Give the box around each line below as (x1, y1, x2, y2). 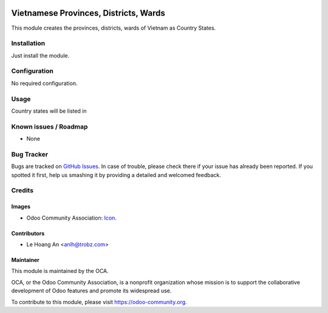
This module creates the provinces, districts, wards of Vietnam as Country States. (11, 24, 216, 32)
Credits (11, 186, 33, 195)
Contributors (11, 229, 45, 237)
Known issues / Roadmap (11, 122, 88, 130)
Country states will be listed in (11, 107, 87, 115)
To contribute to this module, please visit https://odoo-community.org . (11, 298, 188, 306)
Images (11, 203, 30, 210)
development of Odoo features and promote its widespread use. (11, 287, 172, 294)
